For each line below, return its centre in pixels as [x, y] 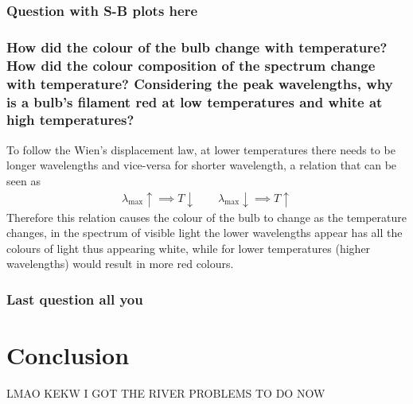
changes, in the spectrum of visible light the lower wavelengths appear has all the [205, 233]
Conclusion [68, 354]
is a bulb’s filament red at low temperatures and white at [195, 101]
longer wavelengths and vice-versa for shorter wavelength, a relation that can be [202, 165]
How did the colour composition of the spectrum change [191, 65]
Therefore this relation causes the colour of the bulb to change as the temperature [206, 217]
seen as [23, 180]
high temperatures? [70, 120]
